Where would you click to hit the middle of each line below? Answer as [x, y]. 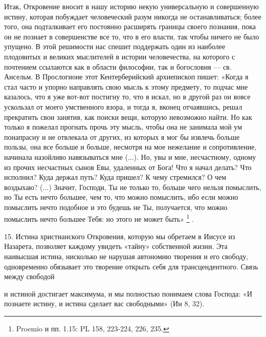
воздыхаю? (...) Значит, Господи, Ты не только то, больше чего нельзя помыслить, [133, 187]
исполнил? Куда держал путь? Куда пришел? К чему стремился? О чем [115, 177]
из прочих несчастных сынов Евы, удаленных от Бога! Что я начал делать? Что [128, 167]
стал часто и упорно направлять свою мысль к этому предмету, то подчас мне [126, 86]
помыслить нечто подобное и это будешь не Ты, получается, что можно [116, 207]
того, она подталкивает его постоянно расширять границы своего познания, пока [130, 26]
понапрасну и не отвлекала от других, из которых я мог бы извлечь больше [122, 136]
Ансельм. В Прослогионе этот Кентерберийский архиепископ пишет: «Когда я [126, 77]
